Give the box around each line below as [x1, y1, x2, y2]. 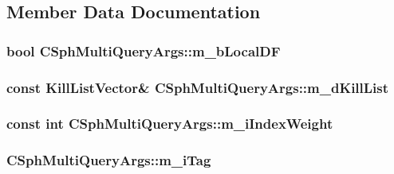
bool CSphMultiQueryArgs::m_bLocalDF [6, 41, 281, 60]
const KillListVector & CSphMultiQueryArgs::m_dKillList [6, 77, 389, 97]
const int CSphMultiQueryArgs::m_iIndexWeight [6, 114, 333, 133]
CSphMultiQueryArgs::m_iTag [6, 150, 211, 170]
